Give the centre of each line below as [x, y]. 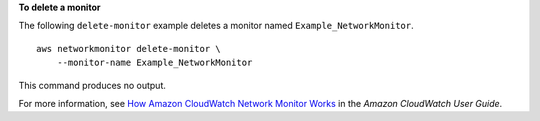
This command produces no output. [92, 85]
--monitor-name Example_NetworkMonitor [154, 63]
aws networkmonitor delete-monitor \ [129, 48]
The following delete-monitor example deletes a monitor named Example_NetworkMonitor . [216, 26]
